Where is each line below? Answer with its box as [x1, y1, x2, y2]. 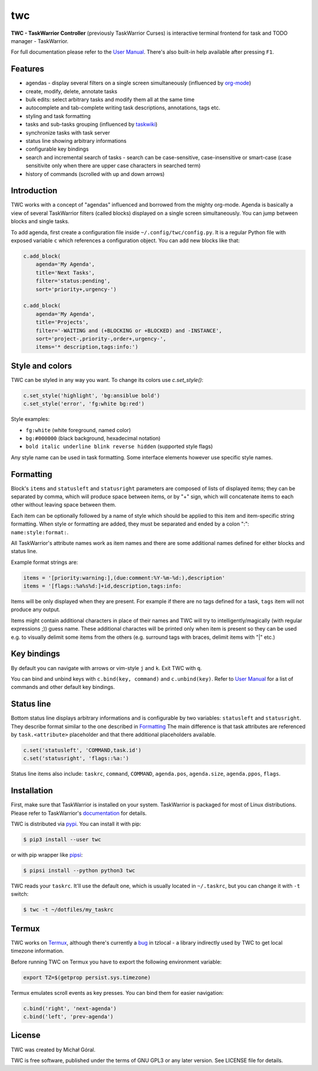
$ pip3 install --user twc [23, 836, 101, 843]
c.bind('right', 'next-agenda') [23, 1005, 117, 1012]
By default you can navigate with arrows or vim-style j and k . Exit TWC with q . [11, 664, 203, 671]
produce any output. [11, 606, 61, 613]
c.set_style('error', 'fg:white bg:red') [23, 400, 145, 407]
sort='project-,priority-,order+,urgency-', [35, 335, 167, 342]
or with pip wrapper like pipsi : [11, 851, 83, 858]
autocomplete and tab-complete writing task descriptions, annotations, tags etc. [25, 104, 221, 112]
